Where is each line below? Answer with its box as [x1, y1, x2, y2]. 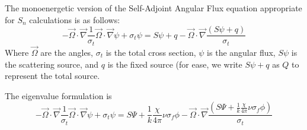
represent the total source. [5, 69, 100, 82]
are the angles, [40, 46, 94, 58]
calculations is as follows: [29, 13, 120, 26]
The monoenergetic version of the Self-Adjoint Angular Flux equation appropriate [5, 2, 302, 14]
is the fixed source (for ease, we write [107, 58, 242, 70]
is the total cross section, [105, 46, 196, 58]
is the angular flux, [207, 46, 276, 58]
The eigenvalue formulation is [5, 89, 112, 102]
